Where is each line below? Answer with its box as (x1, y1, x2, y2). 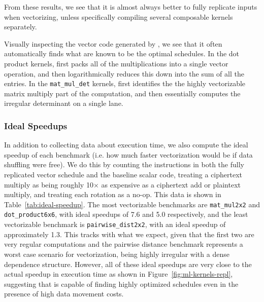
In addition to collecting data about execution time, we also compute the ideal (4, 139, 248, 150)
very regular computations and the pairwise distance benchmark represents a (4, 239, 243, 249)
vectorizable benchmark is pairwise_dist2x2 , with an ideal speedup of (4, 219, 226, 230)
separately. (4, 21, 37, 32)
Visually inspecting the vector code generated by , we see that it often (4, 38, 222, 49)
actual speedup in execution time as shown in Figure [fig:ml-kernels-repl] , (4, 269, 233, 279)
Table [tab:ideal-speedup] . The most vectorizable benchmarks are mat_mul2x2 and (4, 199, 260, 209)
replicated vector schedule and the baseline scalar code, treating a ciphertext (4, 169, 243, 179)
